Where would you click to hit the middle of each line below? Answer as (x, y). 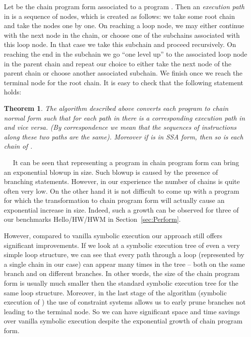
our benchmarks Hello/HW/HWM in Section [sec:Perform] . (92, 219)
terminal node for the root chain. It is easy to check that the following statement (124, 82)
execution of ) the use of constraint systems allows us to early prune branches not (125, 302)
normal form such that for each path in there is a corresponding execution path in (125, 117)
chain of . (18, 146)
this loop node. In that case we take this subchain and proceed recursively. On (120, 44)
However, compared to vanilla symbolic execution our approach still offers (113, 236)
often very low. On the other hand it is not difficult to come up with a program (122, 191)
